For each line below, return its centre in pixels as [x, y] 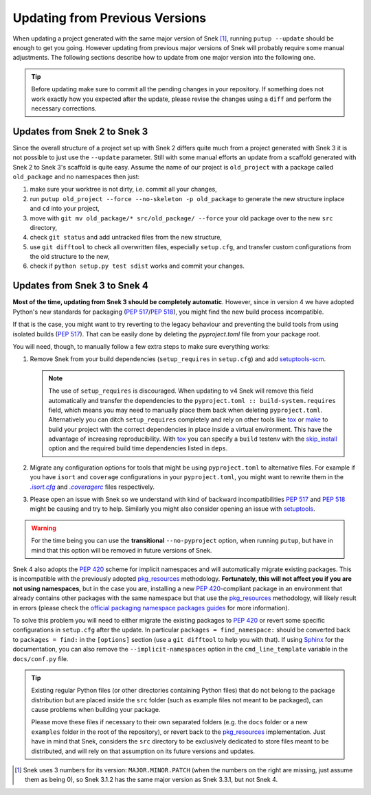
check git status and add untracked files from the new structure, [126, 238]
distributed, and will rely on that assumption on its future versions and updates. [143, 751]
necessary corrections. [64, 108]
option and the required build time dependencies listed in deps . [138, 448]
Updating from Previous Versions [110, 18]
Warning [44, 528]
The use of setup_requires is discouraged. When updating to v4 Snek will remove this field [181, 391]
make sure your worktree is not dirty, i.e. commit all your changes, [123, 189]
